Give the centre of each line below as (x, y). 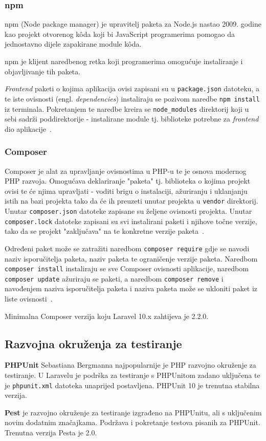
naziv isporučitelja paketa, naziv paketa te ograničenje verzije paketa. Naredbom (131, 258)
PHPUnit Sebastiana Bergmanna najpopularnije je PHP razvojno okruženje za (130, 365)
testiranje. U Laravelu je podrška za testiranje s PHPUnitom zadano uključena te (132, 375)
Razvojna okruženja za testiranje (93, 343)
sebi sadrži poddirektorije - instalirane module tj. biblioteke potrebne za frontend (132, 119)
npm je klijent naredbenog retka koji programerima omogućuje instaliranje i (124, 61)
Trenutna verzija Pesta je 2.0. (51, 433)
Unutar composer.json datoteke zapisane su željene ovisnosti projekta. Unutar (128, 211)
